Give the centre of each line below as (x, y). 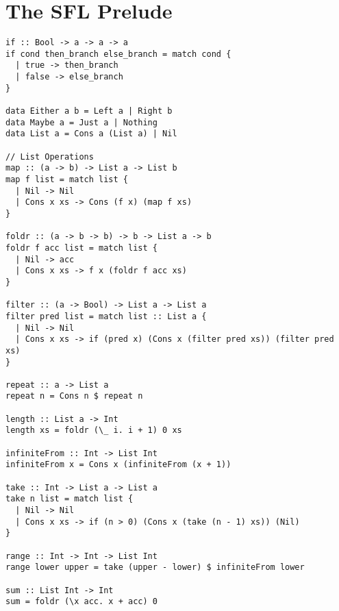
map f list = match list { (67, 179)
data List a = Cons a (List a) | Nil (91, 134)
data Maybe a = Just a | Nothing (81, 122)
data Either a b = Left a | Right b (89, 111)
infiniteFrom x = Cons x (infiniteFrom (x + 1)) (118, 465)
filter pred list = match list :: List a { (106, 316)
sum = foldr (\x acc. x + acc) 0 (81, 602)
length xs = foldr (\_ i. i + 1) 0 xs (94, 431)
